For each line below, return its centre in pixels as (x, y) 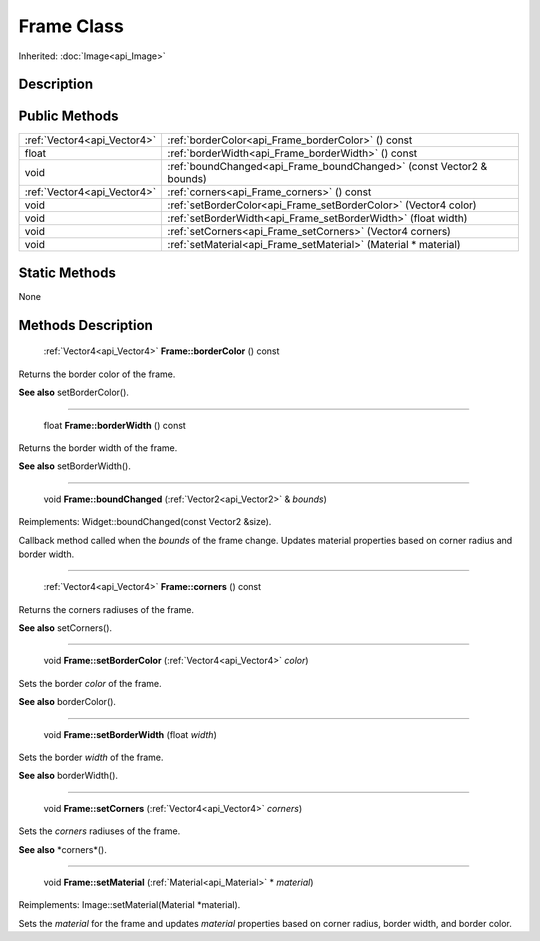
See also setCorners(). (65, 628)
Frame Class (71, 26)
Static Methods (67, 272)
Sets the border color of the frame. (90, 683)
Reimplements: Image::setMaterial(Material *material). (129, 905)
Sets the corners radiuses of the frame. (99, 831)
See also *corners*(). (62, 849)
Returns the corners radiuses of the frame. (106, 609)
